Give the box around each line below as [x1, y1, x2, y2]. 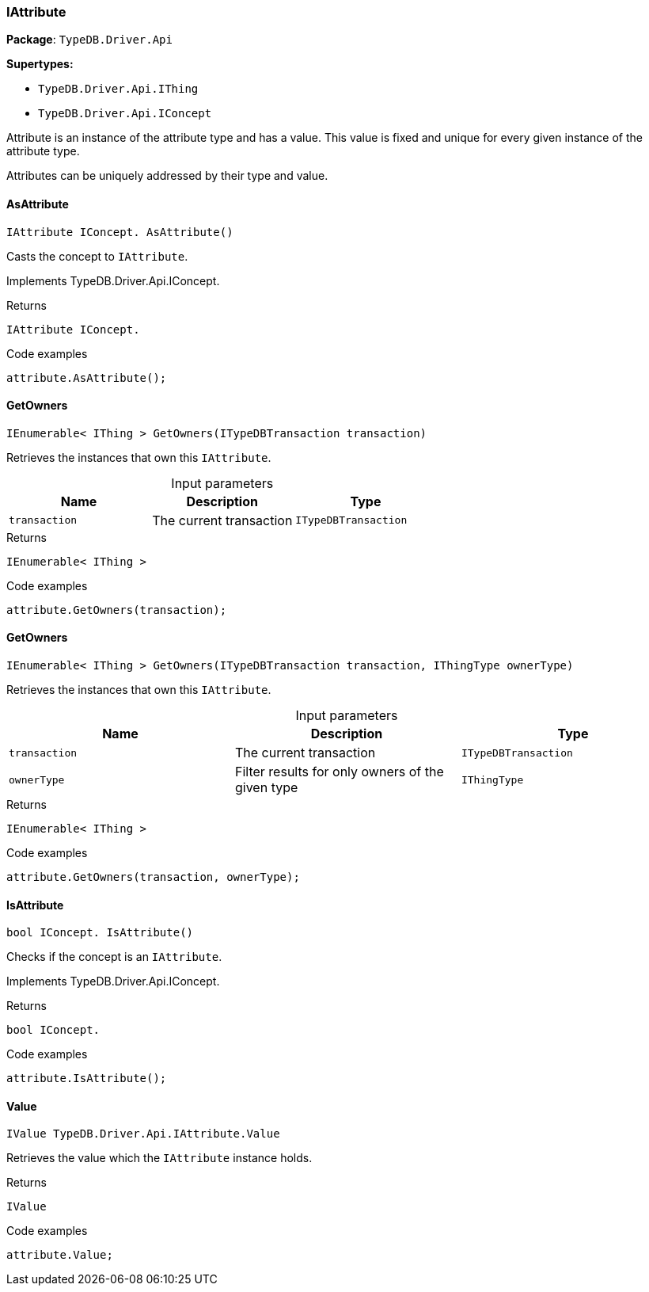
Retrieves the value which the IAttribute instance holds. [6, 1151, 313, 1165]
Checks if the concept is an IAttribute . [6, 950, 222, 964]
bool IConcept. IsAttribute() [6, 926, 194, 939]
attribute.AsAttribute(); [6, 371, 167, 384]
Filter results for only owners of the [234, 764, 444, 780]
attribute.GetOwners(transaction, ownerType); [6, 871, 300, 884]
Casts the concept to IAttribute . [6, 249, 188, 263]
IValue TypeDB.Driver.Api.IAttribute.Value [6, 1127, 280, 1141]
